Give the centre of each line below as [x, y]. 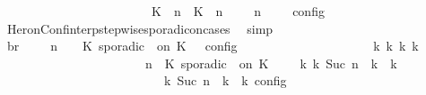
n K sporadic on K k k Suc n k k [271, 63]
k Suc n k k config [225, 80]
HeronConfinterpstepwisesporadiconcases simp [140, 28]
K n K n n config [238, 11]
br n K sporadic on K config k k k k [213, 46]
